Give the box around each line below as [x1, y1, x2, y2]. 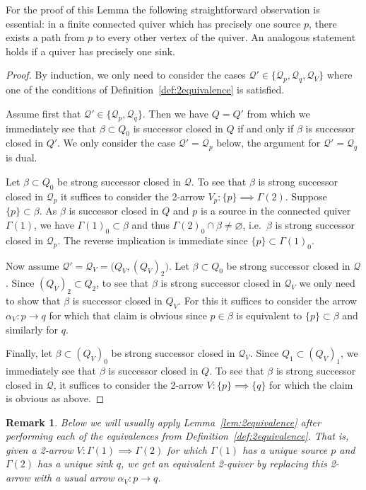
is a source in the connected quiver [201, 203, 351, 218]
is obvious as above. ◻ [6, 391, 105, 406]
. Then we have [142, 106, 209, 120]
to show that [6, 293, 61, 308]
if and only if [237, 120, 294, 135]
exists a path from [6, 30, 85, 45]
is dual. [6, 150, 37, 165]
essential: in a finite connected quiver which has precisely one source [6, 16, 301, 30]
